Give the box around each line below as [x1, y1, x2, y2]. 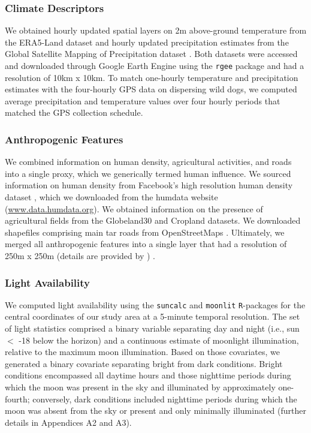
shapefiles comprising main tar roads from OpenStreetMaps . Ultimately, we [5, 225, 285, 238]
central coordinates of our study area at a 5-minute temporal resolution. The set [5, 310, 300, 323]
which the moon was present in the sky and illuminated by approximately [5, 381, 276, 393]
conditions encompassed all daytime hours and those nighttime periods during [5, 369, 291, 381]
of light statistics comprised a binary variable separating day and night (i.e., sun [5, 322, 300, 335]
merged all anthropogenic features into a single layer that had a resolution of [5, 237, 287, 250]
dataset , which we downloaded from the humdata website [5, 191, 218, 203]
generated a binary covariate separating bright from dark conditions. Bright [5, 357, 283, 369]
